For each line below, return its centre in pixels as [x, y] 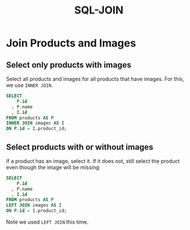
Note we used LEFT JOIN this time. [47, 222]
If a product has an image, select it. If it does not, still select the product [93, 161]
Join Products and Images [71, 43]
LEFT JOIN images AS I [34, 205]
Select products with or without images [80, 147]
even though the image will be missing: [54, 167]
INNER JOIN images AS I [35, 123]
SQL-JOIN [99, 10]
